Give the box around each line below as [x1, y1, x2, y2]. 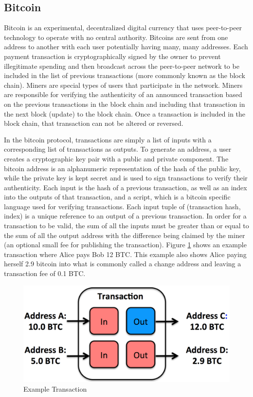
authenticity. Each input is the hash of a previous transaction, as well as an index [4, 182, 247, 192]
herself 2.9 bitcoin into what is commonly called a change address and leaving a [4, 258, 241, 269]
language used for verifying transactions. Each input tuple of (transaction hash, [4, 201, 241, 211]
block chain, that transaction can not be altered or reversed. [4, 118, 183, 128]
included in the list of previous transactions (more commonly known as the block [4, 70, 245, 80]
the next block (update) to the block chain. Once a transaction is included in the [4, 108, 246, 119]
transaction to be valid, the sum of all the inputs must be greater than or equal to [4, 220, 249, 231]
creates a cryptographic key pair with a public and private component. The [4, 153, 229, 163]
